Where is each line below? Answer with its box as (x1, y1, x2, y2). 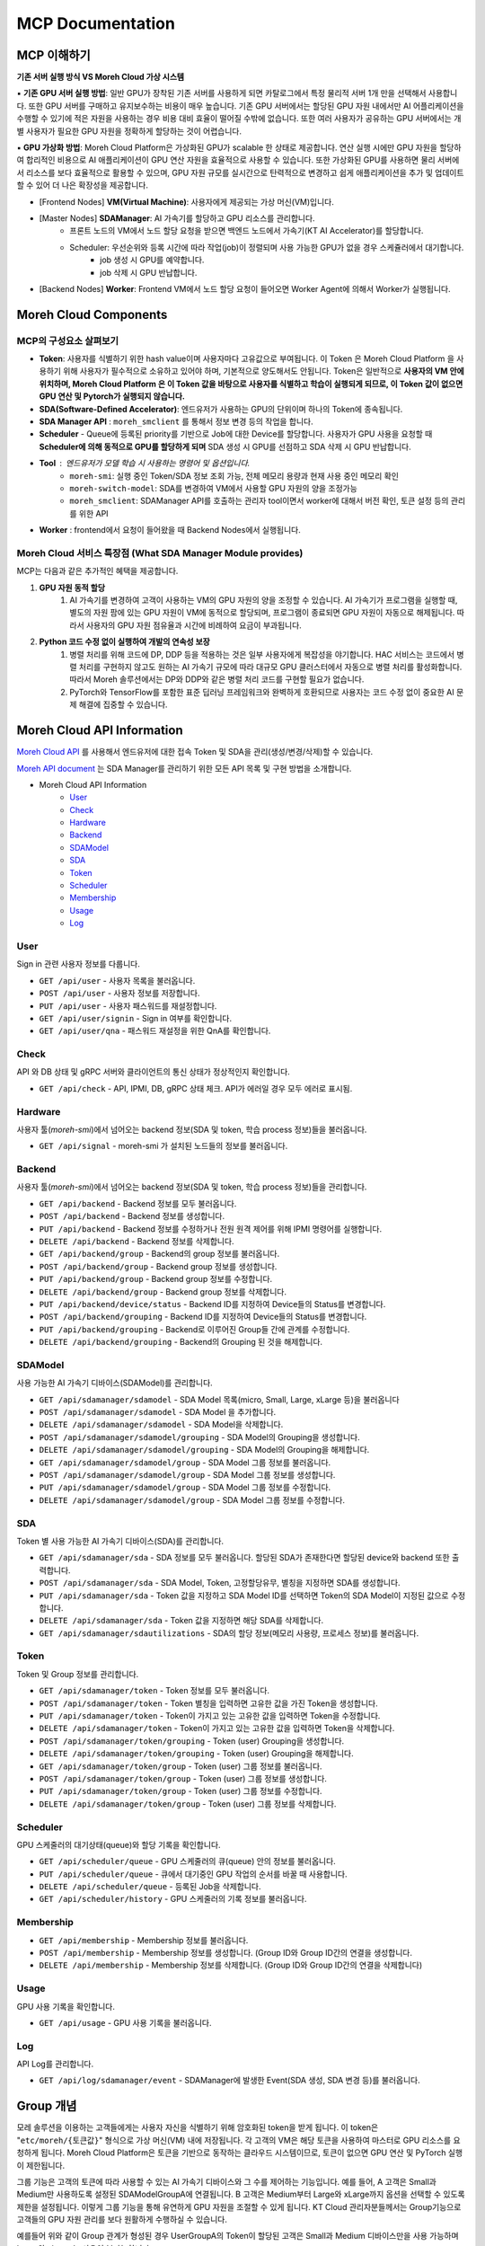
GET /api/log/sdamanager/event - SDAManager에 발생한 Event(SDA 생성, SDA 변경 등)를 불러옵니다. (39, 2075, 421, 2086)
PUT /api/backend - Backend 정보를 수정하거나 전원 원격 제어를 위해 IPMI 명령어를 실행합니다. (39, 1223, 383, 1234)
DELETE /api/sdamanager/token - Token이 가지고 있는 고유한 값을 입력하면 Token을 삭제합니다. (39, 1723, 395, 1734)
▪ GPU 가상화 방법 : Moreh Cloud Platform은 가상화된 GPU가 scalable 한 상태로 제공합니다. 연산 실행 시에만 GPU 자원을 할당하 (16, 142, 462, 153)
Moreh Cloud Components (16, 306, 168, 323)
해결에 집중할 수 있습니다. (78, 699, 168, 710)
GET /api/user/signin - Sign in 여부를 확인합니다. (39, 1012, 233, 1023)
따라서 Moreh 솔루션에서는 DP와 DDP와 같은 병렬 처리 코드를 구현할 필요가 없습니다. (69, 674, 365, 685)
